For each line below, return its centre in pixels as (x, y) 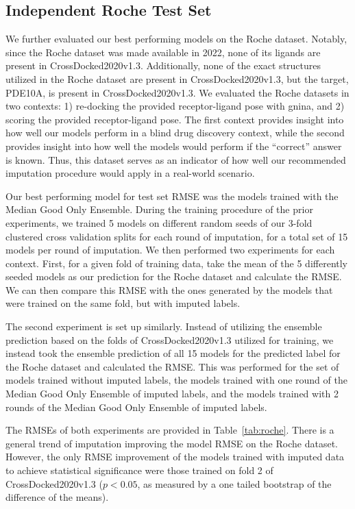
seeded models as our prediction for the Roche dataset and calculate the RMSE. (174, 276)
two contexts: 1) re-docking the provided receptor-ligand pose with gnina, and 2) (175, 106)
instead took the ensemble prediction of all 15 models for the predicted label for (173, 353)
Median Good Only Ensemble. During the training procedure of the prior (159, 209)
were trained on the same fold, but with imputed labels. (123, 303)
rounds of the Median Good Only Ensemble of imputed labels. (136, 407)
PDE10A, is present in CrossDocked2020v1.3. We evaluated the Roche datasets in (177, 92)
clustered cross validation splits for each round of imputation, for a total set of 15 (177, 236)
